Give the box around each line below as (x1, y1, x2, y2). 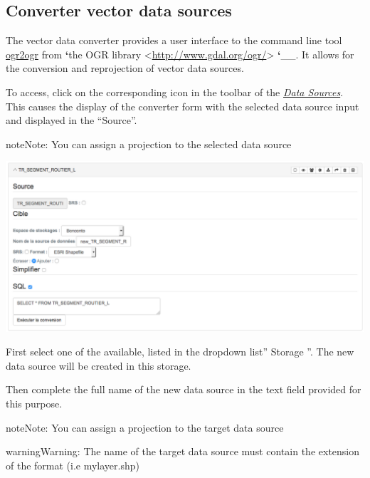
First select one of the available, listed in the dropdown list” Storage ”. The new (6, 344, 354, 359)
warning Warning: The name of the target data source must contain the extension (6, 444, 360, 459)
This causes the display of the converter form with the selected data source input (6, 98, 359, 113)
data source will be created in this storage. (6, 358, 191, 373)
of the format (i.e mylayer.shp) (6, 457, 139, 472)
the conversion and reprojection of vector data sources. (6, 61, 244, 76)
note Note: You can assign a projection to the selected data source (6, 136, 292, 151)
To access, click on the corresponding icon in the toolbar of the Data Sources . (6, 84, 344, 99)
